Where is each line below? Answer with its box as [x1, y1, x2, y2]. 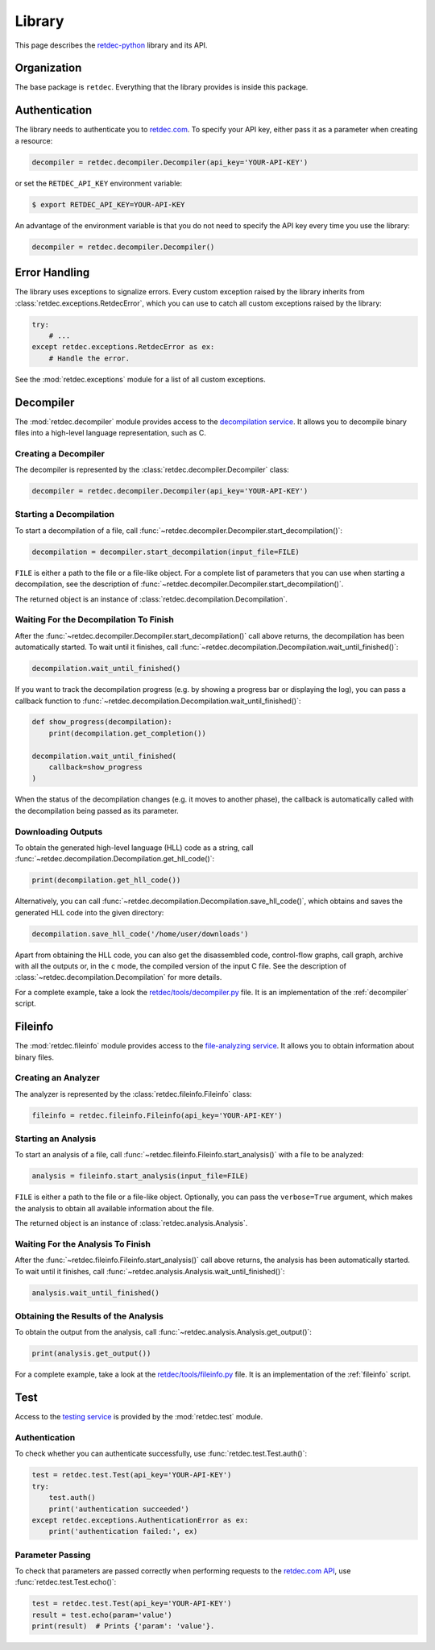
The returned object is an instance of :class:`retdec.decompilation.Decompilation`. [14, 594, 288, 604]
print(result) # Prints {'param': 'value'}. [31, 1622, 215, 1631]
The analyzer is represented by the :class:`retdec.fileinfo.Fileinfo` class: [14, 1089, 252, 1098]
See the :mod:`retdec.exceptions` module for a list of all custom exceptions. [14, 374, 266, 384]
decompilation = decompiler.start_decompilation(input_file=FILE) [31, 547, 300, 556]
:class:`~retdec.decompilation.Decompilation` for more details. [14, 973, 222, 982]
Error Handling [14, 266, 90, 280]
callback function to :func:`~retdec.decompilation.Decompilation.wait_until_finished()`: [14, 696, 301, 706]
